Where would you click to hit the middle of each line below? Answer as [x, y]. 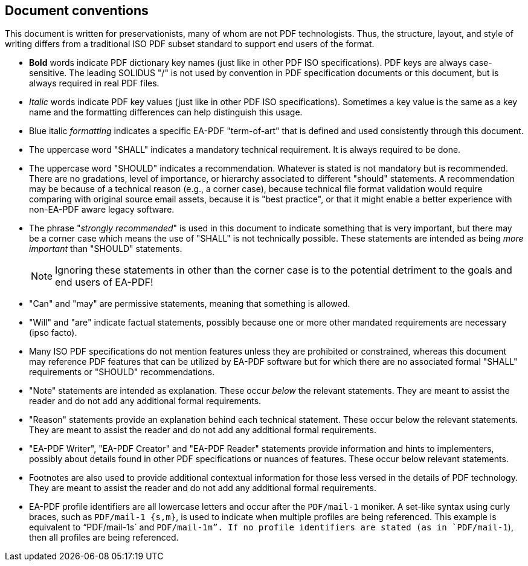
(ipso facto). [53, 333]
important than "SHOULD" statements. [106, 249]
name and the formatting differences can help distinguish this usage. [166, 112]
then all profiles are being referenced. [104, 538]
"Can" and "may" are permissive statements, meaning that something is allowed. [190, 304]
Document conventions [77, 11]
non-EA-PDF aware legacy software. [102, 210]
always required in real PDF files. [94, 83]
